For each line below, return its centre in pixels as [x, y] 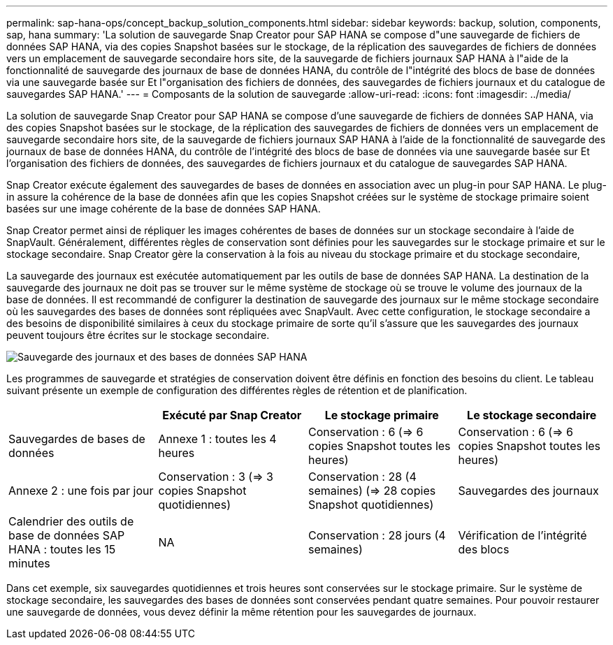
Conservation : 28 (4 [362, 477]
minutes [29, 563]
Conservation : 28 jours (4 [377, 535]
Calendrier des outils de [71, 521]
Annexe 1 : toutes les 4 [217, 439]
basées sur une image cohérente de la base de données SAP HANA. [164, 209]
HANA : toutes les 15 [62, 549]
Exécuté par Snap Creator [232, 415]
